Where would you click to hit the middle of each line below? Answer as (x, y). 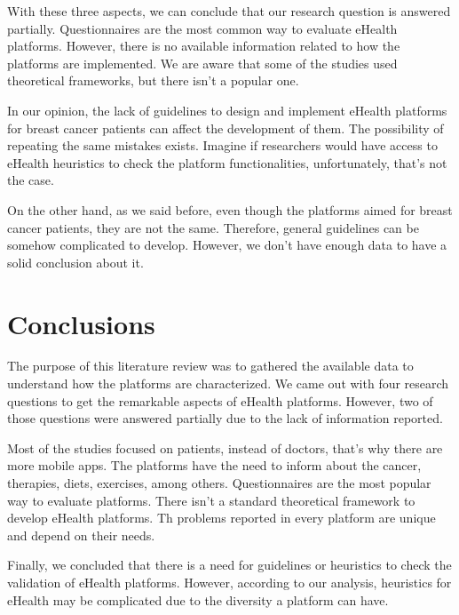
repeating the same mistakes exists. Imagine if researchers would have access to (222, 145)
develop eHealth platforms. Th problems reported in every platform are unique (222, 518)
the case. (31, 180)
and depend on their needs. (81, 535)
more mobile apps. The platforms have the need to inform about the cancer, (214, 465)
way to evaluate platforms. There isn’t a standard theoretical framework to (211, 500)
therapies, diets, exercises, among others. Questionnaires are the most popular (219, 483)
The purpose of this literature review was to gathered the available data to (210, 366)
